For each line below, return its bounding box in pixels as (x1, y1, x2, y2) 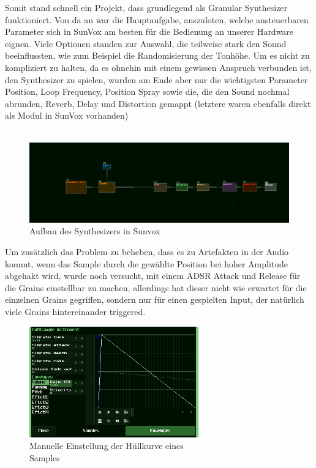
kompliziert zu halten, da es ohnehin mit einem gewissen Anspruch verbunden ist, (5, 61, 312, 73)
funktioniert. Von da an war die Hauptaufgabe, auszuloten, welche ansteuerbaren (5, 13, 309, 26)
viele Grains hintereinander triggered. (5, 305, 146, 318)
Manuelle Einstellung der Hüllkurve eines (29, 439, 184, 452)
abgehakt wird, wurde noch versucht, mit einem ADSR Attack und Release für (5, 269, 301, 282)
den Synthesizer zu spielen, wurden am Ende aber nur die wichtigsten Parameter (5, 73, 308, 86)
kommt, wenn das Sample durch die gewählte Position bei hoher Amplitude (5, 257, 288, 270)
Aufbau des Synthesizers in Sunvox (29, 225, 160, 237)
